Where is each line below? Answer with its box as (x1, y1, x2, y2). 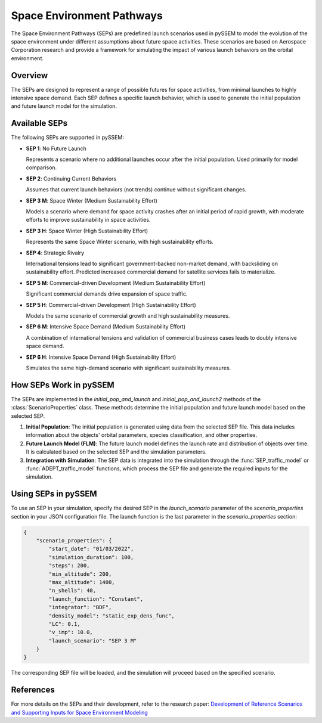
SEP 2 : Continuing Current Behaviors (26, 175, 117, 182)
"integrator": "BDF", (48, 604, 112, 611)
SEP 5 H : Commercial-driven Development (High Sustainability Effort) (26, 301, 196, 308)
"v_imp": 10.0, (48, 629, 94, 636)
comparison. (26, 164, 57, 171)
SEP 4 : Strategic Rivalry (26, 249, 85, 256)
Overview (11, 70, 48, 80)
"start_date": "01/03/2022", (48, 545, 134, 553)
